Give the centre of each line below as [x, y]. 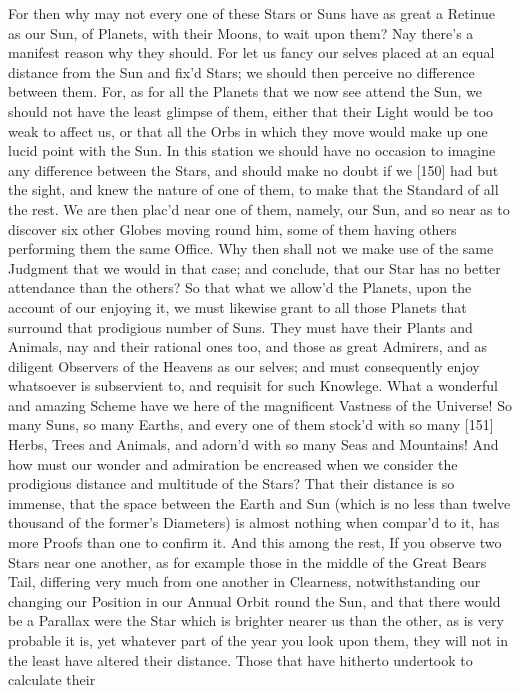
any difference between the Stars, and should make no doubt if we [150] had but [253, 169]
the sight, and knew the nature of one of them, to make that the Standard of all [253, 189]
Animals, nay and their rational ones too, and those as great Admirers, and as [247, 346]
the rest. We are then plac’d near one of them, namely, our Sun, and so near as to [259, 208]
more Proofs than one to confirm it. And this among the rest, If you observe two [255, 542]
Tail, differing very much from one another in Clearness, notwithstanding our [244, 581]
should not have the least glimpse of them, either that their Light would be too [251, 110]
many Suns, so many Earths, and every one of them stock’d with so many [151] [251, 424]
